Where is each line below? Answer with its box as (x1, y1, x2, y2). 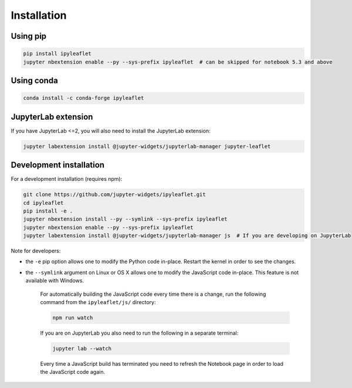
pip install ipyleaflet (23, 50, 92, 57)
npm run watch (52, 314, 93, 321)
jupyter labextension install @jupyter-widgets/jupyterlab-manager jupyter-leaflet (23, 143, 271, 150)
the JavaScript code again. (40, 369, 106, 376)
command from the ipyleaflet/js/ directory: (40, 299, 156, 305)
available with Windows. (25, 277, 84, 284)
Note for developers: (11, 247, 61, 255)
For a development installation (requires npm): (11, 176, 123, 183)
